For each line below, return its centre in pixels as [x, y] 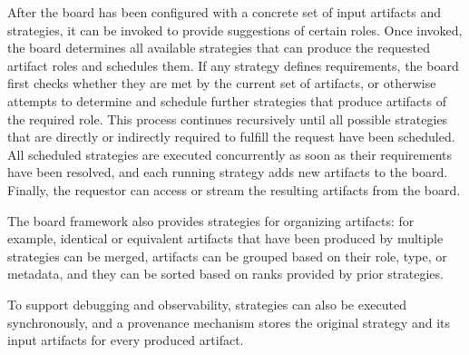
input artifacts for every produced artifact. [126, 340]
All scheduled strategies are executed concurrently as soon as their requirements [230, 154]
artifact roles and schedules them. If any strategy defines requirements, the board [233, 65]
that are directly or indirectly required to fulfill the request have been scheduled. [231, 137]
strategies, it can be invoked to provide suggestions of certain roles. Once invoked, [235, 30]
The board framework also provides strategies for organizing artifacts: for [211, 220]
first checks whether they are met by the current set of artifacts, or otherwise [222, 83]
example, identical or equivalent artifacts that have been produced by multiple [225, 238]
